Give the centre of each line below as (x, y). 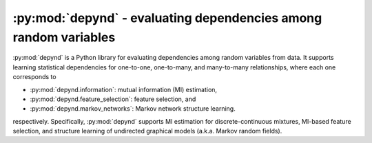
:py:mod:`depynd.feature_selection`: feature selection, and (113, 99)
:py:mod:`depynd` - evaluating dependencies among (167, 18)
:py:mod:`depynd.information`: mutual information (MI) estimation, (123, 89)
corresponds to (34, 77)
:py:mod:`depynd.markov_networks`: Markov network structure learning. (133, 109)
